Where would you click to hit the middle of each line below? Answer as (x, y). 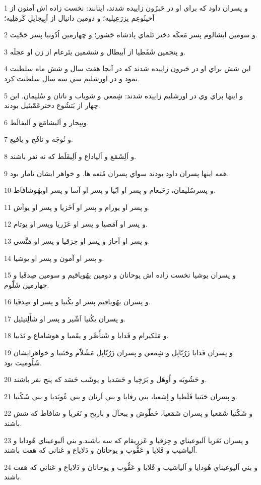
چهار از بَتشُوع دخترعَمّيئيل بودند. (52, 105)
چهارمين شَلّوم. (27, 284)
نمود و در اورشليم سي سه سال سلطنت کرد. (72, 78)
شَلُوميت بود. (23, 362)
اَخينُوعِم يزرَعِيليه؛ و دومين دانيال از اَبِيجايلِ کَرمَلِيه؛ (79, 17)
